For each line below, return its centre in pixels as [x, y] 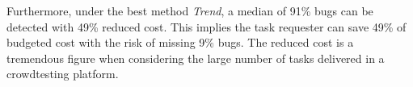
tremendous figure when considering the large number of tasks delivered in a [196, 58]
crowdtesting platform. [63, 74]
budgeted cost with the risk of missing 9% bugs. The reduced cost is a [180, 42]
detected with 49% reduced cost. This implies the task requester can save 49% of [206, 26]
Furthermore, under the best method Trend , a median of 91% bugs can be [190, 10]
